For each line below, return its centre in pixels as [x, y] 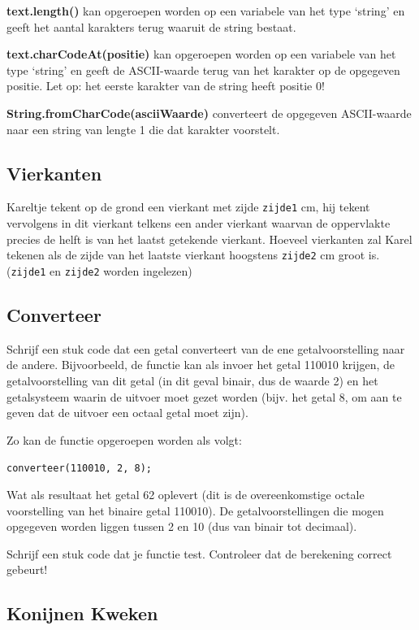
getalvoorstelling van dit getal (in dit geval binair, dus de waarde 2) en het [192, 380]
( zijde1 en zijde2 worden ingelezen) [99, 270]
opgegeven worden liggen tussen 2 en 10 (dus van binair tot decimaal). [182, 526]
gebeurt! [27, 569]
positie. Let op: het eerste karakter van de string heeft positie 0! [166, 86]
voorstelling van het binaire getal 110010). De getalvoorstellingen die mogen [195, 510]
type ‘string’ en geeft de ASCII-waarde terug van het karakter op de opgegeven [203, 70]
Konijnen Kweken [82, 613]
